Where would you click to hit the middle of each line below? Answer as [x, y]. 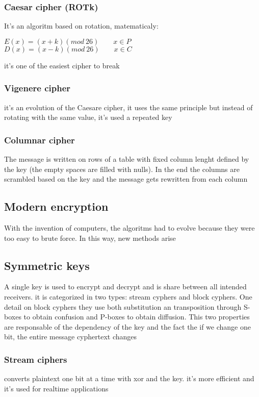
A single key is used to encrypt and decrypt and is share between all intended [125, 287]
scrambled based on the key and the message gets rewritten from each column [126, 179]
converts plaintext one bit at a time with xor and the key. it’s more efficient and [129, 378]
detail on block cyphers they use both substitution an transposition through [123, 306]
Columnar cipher [40, 140]
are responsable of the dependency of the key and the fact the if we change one [127, 326]
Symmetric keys [47, 265]
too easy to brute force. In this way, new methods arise [90, 238]
